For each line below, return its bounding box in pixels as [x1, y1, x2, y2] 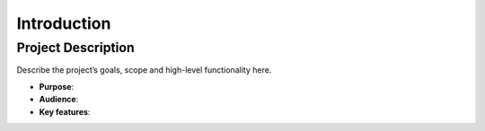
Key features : [39, 106, 91, 117]
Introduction [16, 13, 111, 33]
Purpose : [39, 81, 75, 92]
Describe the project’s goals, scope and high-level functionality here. [16, 65, 272, 75]
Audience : [39, 94, 79, 105]
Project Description [16, 39, 135, 56]
